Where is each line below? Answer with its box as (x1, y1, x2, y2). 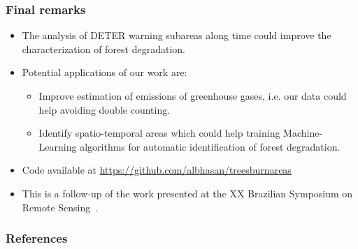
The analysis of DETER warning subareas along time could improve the (22, 28, 331, 43)
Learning (38, 139, 77, 153)
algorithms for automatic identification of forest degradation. (80, 139, 341, 153)
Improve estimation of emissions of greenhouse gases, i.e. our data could (38, 89, 347, 103)
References (6, 229, 68, 247)
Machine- (283, 126, 323, 140)
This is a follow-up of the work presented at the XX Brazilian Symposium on (22, 186, 353, 200)
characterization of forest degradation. (22, 41, 185, 56)
